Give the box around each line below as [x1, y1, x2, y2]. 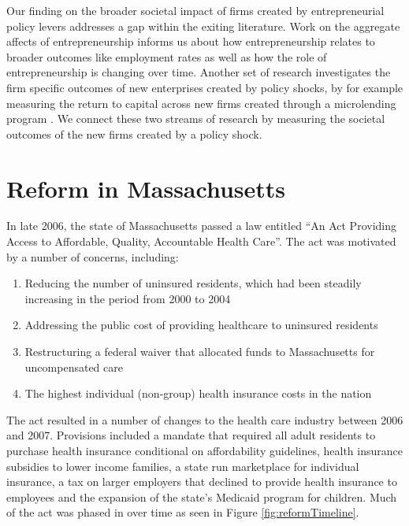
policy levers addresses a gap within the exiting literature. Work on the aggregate [6, 17, 400, 34]
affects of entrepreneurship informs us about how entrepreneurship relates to [6, 33, 375, 50]
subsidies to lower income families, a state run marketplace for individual [6, 457, 359, 474]
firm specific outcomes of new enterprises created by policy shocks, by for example [6, 79, 403, 95]
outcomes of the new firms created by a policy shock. [6, 125, 262, 142]
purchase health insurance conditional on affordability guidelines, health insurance [6, 443, 403, 458]
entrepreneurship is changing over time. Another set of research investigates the [6, 64, 391, 80]
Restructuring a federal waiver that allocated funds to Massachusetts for [24, 343, 375, 360]
